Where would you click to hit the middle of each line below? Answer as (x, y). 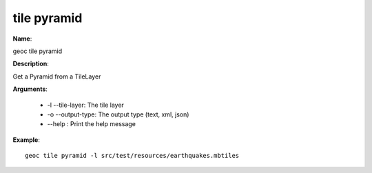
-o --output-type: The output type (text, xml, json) (118, 114)
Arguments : (30, 89)
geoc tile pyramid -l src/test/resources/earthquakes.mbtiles (132, 156)
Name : (22, 39)
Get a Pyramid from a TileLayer (57, 77)
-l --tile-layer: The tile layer (85, 105)
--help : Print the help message (91, 124)
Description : (31, 64)
